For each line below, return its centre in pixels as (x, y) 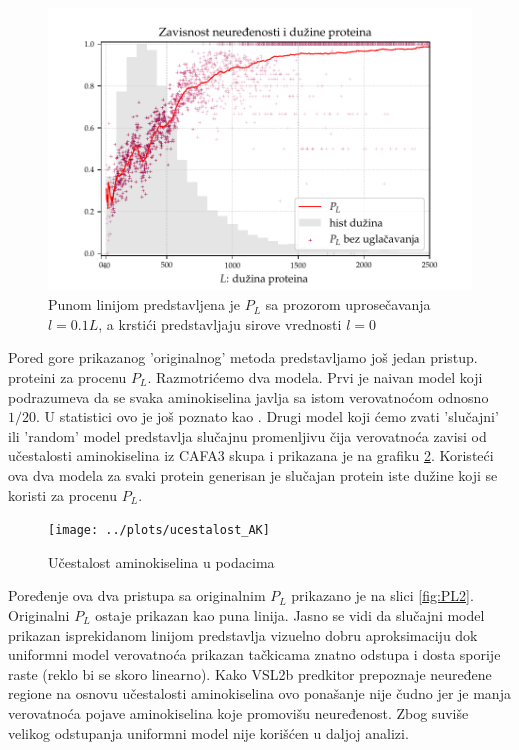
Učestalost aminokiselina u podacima (161, 561)
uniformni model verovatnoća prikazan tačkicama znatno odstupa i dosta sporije (254, 654)
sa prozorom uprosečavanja (348, 304)
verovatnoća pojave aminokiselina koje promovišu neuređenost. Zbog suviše (238, 713)
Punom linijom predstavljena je (144, 304)
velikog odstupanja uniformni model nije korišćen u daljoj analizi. (208, 732)
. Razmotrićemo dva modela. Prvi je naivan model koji (315, 377)
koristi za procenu (63, 494)
